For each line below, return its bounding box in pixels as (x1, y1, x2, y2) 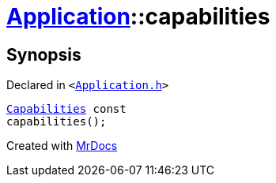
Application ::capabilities (6, 3, 270, 30)
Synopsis (6, 44, 81, 65)
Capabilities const (6, 103, 127, 116)
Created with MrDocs (6, 139, 118, 153)
